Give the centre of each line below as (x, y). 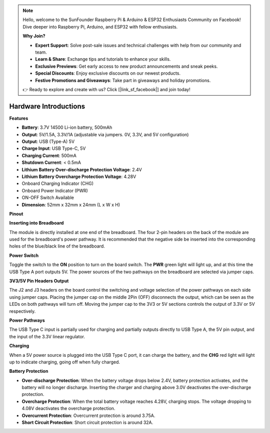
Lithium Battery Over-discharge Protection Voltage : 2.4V (82, 169)
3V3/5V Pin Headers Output (39, 281)
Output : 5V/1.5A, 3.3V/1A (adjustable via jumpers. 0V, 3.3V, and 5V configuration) (105, 134)
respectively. (22, 311)
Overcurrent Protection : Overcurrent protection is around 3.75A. (88, 415)
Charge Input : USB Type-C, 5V (54, 148)
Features (19, 118)
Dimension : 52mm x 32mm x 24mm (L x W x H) (71, 204)
